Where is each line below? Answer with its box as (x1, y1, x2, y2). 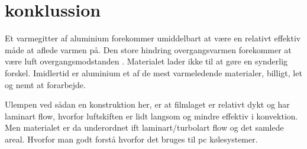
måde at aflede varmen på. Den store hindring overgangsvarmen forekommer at (5, 43, 292, 56)
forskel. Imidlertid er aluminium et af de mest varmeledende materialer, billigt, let (5, 66, 302, 79)
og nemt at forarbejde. (5, 78, 86, 90)
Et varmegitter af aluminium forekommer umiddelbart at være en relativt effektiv (5, 32, 301, 44)
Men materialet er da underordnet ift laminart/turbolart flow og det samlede (5, 121, 284, 134)
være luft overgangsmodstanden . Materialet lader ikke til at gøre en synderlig (5, 55, 288, 67)
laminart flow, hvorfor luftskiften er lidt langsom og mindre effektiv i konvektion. (5, 109, 298, 122)
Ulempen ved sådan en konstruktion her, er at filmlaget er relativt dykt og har (5, 98, 290, 111)
